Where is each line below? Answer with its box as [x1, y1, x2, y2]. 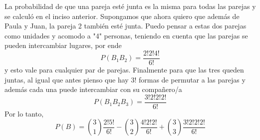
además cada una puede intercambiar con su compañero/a [4, 84, 182, 94]
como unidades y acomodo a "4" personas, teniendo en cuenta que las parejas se [4, 30, 248, 40]
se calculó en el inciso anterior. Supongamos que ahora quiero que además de [4, 10, 240, 21]
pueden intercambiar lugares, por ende [4, 40, 122, 50]
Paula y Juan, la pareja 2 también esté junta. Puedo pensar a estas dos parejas [4, 20, 247, 31]
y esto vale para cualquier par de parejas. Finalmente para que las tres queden [4, 64, 244, 75]
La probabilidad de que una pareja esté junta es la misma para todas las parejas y [4, 1, 256, 11]
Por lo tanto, [4, 108, 44, 118]
